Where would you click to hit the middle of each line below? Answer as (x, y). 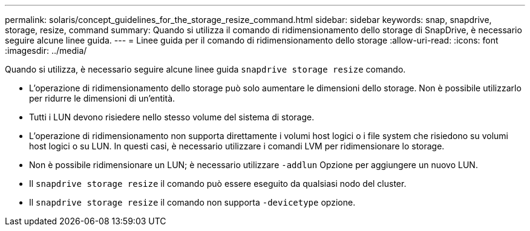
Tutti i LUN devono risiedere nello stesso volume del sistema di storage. (172, 117)
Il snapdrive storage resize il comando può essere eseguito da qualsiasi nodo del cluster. (218, 184)
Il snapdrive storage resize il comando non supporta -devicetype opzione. (192, 202)
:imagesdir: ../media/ (46, 50)
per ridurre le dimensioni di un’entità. (102, 98)
